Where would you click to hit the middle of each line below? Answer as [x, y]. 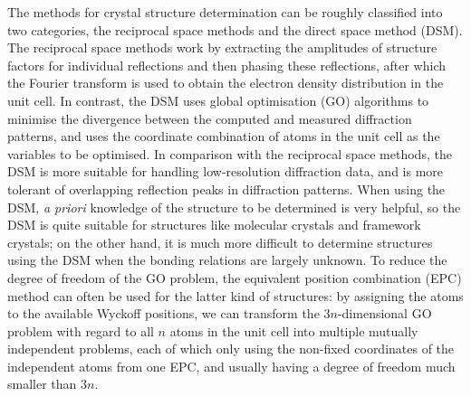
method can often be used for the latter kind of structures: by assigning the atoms [235, 295]
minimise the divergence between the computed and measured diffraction [210, 118]
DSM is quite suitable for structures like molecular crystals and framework [214, 225]
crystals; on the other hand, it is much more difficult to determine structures [220, 242]
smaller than [42, 384]
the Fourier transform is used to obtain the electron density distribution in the [226, 83]
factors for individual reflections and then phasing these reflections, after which [227, 65]
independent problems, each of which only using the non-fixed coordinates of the [231, 349]
